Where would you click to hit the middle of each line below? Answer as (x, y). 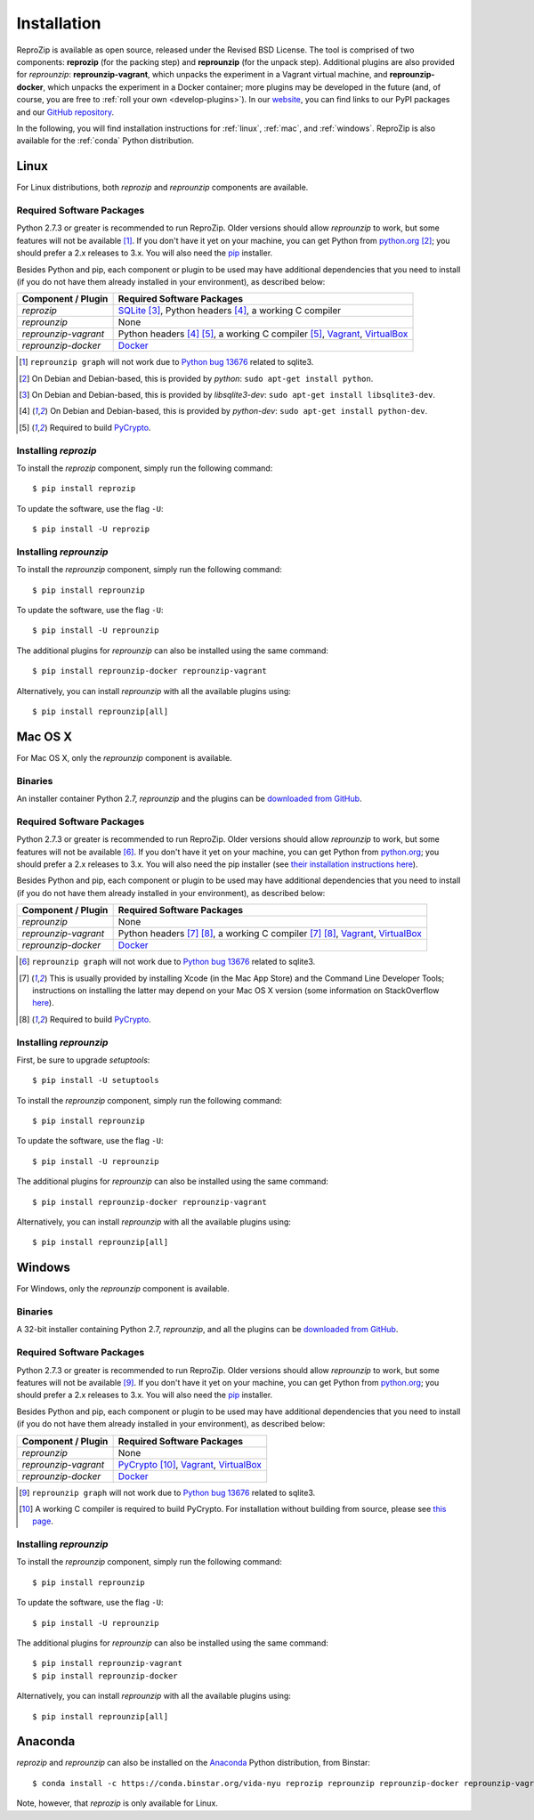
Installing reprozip (57, 450)
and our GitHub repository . (65, 112)
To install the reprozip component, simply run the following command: (145, 468)
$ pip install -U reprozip (91, 529)
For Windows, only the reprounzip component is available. (123, 1289)
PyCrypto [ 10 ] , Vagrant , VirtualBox (190, 1464)
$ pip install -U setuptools (96, 1080)
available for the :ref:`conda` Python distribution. (105, 141)
